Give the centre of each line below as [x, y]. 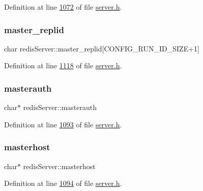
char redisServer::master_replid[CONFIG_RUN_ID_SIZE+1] [102, 48]
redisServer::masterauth [60, 107]
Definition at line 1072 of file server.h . [63, 7]
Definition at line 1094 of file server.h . [63, 183]
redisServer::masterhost [59, 166]
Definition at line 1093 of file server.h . [63, 124]
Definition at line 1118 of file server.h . [63, 65]
